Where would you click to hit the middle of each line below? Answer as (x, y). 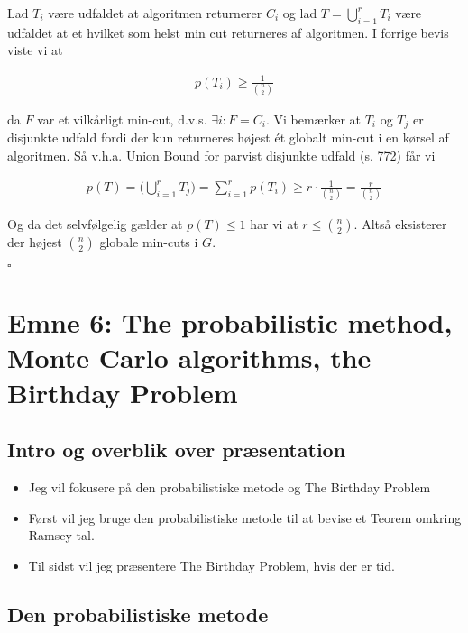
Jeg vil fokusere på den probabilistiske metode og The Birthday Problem (229, 487)
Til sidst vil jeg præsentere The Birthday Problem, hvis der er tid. (211, 566)
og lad (300, 13)
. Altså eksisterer (400, 224)
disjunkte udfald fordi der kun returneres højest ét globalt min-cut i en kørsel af (228, 138)
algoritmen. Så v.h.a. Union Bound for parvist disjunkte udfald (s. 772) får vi (221, 155)
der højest (35, 242)
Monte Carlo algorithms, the (189, 357)
